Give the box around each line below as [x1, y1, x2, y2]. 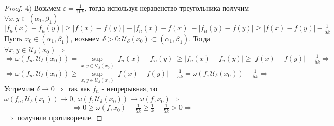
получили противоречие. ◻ [17, 112, 102, 122]
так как [68, 83, 90, 93]
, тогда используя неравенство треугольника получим [84, 3, 249, 13]
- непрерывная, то [101, 83, 158, 93]
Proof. [4, 3, 23, 13]
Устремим [4, 83, 35, 93]
